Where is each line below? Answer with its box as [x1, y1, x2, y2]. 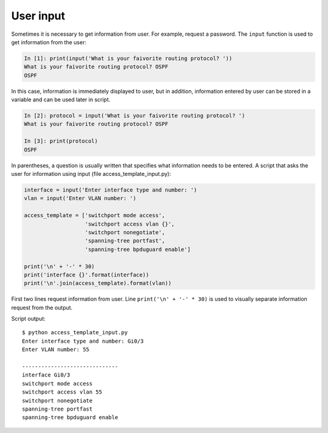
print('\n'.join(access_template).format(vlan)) [24, 280, 172, 287]
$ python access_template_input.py [22, 329, 128, 336]
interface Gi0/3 [22, 372, 70, 378]
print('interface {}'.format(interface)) [24, 271, 149, 278]
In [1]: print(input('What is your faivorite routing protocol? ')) [24, 55, 233, 62]
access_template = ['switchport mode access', [24, 212, 165, 219]
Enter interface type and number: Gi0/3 [22, 337, 144, 344]
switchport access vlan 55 [22, 389, 103, 395]
